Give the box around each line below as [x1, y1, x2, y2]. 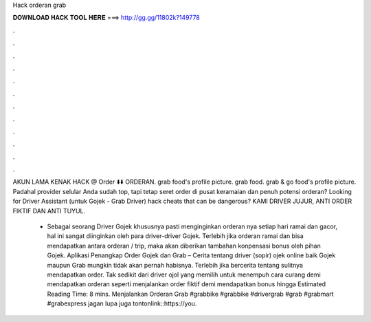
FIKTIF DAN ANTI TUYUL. [12, 206, 86, 215]
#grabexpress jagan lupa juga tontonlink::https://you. [47, 299, 197, 308]
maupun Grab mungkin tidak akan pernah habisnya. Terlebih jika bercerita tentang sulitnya [47, 261, 304, 269]
